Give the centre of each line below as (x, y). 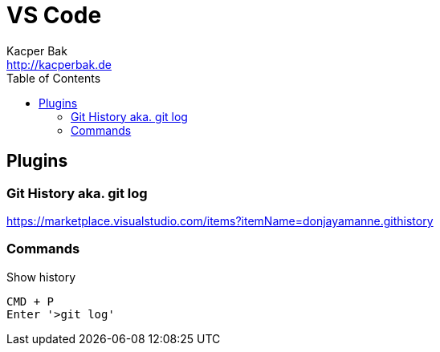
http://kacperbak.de (59, 64)
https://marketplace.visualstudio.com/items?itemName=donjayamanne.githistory (220, 221)
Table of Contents (54, 78)
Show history (41, 277)
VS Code (54, 15)
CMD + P (31, 301)
